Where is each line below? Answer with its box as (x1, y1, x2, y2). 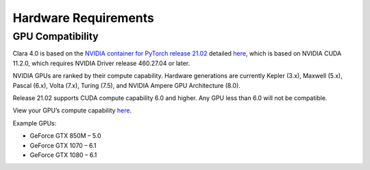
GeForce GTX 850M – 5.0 (29, 132, 102, 140)
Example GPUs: (12, 119, 57, 127)
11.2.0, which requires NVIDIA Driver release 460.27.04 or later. (12, 59, 190, 67)
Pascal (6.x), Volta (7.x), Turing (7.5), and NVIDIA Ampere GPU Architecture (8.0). (12, 81, 241, 89)
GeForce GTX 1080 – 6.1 (29, 151, 97, 159)
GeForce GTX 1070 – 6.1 (29, 141, 97, 149)
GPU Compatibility (12, 30, 99, 42)
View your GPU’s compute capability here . (12, 106, 132, 114)
